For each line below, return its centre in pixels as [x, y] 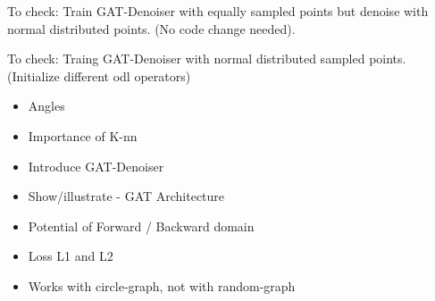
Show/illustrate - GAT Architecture [126, 196]
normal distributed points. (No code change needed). [151, 28]
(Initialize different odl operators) [99, 75]
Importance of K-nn [83, 135]
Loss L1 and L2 [71, 256]
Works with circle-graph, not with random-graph [162, 285]
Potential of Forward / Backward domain [141, 226]
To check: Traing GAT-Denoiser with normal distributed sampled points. [207, 59]
